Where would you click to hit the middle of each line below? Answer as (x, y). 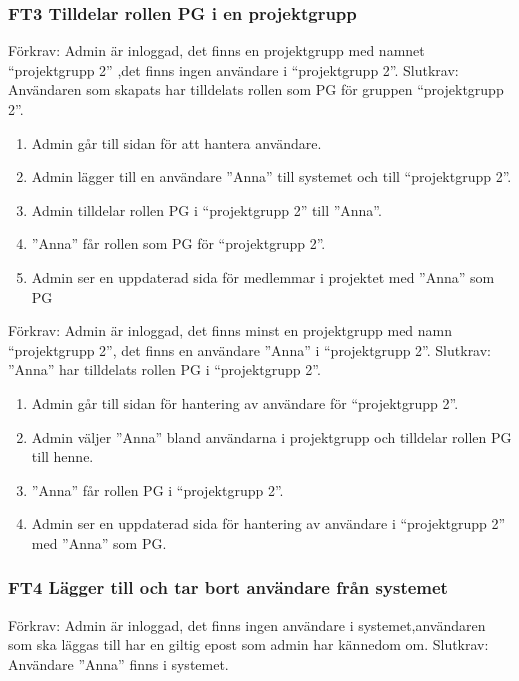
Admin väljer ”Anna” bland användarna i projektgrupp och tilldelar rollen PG (271, 436)
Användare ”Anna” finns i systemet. (118, 663)
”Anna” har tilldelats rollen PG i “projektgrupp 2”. (164, 369)
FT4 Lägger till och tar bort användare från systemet (228, 587)
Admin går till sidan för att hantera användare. (176, 142)
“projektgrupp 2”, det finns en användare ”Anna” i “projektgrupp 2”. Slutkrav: (250, 349)
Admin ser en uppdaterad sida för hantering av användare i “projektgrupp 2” (268, 523)
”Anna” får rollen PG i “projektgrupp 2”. (157, 489)
